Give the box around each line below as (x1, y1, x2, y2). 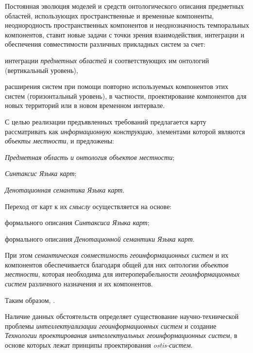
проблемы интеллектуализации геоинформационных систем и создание (5, 320, 217, 331)
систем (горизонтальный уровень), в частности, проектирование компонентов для (5, 90, 247, 101)
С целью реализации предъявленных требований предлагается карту (5, 116, 206, 126)
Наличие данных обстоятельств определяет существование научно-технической (5, 311, 239, 321)
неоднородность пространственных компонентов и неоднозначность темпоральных (5, 20, 249, 30)
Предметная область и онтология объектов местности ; (5, 152, 175, 162)
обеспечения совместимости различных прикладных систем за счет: (5, 39, 205, 49)
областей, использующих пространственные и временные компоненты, (5, 10, 214, 20)
